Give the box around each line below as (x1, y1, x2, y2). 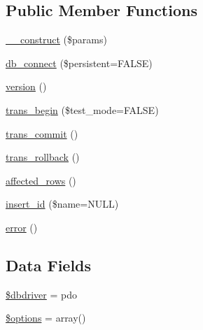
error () (6, 220, 38, 234)
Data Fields (6, 254, 92, 275)
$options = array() (6, 310, 86, 325)
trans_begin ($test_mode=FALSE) (6, 102, 159, 117)
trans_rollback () (6, 150, 80, 164)
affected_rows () (6, 173, 76, 187)
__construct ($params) (6, 32, 107, 47)
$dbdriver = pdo (6, 287, 78, 301)
